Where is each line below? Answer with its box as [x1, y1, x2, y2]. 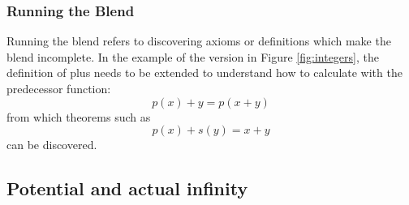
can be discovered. [6, 136, 97, 153]
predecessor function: [6, 80, 111, 96]
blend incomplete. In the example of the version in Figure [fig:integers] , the [6, 48, 379, 65]
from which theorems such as [6, 108, 151, 125]
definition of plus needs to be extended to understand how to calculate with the [6, 64, 403, 81]
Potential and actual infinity [6, 176, 248, 201]
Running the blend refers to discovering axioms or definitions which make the [6, 32, 391, 49]
